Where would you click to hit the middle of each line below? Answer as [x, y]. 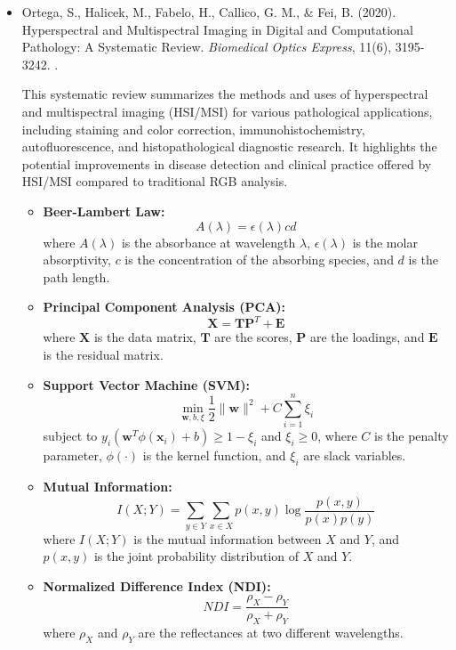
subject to [70, 436]
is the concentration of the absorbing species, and [259, 260]
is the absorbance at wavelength [208, 242]
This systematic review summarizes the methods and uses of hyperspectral [225, 94]
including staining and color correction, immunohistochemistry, [193, 129]
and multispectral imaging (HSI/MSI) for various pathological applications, [227, 111]
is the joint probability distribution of [196, 556]
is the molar [385, 242]
